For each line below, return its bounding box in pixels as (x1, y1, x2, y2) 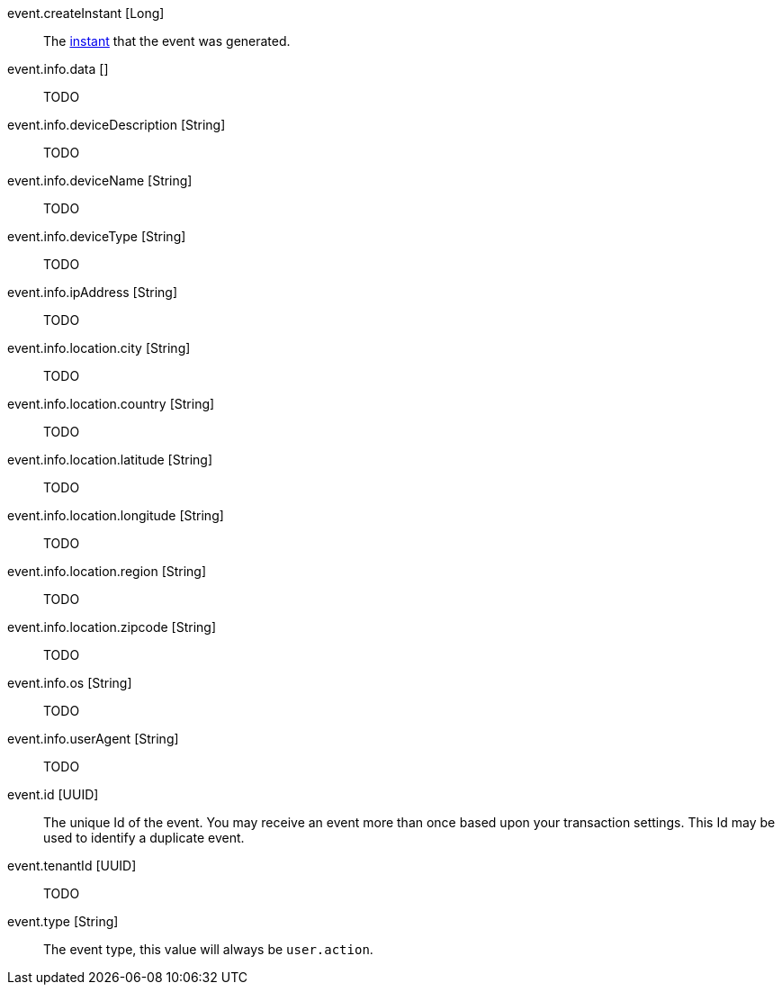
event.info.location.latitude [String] (7, 452, 213, 467)
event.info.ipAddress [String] (7, 284, 178, 300)
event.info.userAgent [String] (7, 731, 179, 746)
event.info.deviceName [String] (7, 173, 193, 188)
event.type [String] (7, 914, 119, 929)
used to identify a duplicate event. (43, 830, 245, 845)
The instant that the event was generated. (43, 33, 291, 49)
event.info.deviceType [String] (7, 229, 186, 244)
